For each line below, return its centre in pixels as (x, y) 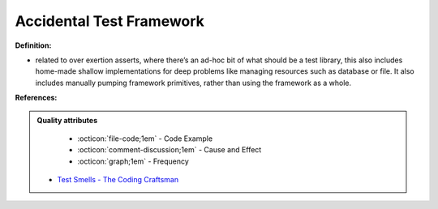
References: (36, 98)
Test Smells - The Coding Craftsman (118, 180)
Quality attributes (67, 120)
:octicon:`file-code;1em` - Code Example (145, 139)
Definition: (33, 45)
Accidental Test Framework (109, 21)
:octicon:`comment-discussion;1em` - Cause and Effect (170, 150)
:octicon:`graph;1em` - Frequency (133, 161)
